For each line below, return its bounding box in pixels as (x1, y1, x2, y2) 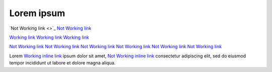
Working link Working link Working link (9, 34, 89, 40)
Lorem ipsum (9, 8, 65, 19)
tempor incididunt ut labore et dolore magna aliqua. (9, 60, 116, 66)
